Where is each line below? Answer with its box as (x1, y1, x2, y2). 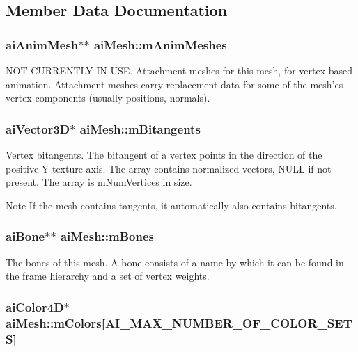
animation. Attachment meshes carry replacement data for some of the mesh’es (6, 77, 343, 91)
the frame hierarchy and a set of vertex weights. (6, 269, 210, 283)
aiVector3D (6, 120, 70, 137)
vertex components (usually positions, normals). (6, 90, 210, 105)
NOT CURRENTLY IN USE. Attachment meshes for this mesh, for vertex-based (6, 63, 353, 77)
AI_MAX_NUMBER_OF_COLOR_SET (104, 314, 352, 331)
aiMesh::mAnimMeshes (93, 35, 227, 53)
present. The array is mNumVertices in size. (6, 175, 192, 189)
